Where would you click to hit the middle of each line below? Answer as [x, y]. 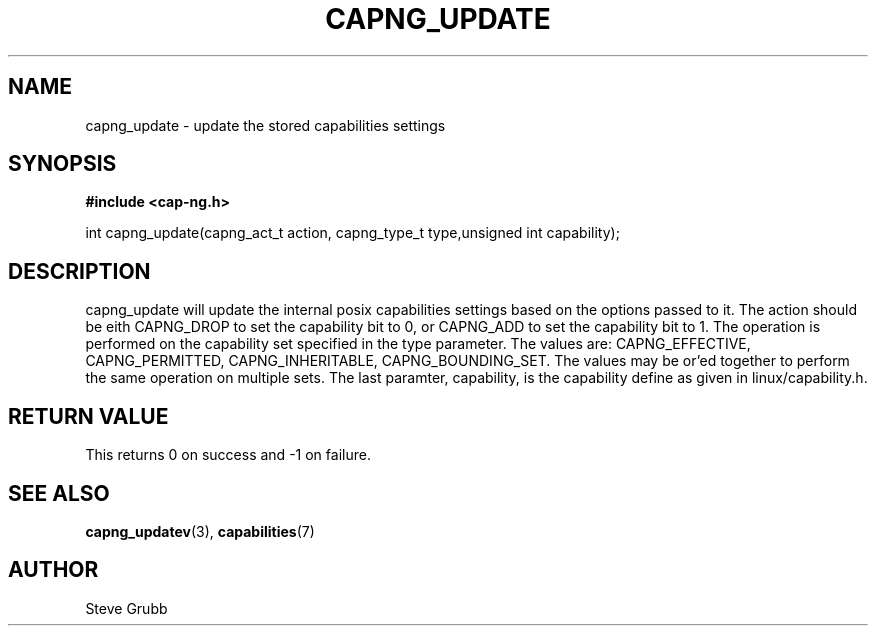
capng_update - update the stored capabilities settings [265, 125]
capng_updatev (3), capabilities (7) [200, 531]
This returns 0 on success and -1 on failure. [228, 455]
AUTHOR [53, 570]
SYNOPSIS [62, 164]
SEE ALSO [59, 493]
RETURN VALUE [88, 416]
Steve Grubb [126, 608]
